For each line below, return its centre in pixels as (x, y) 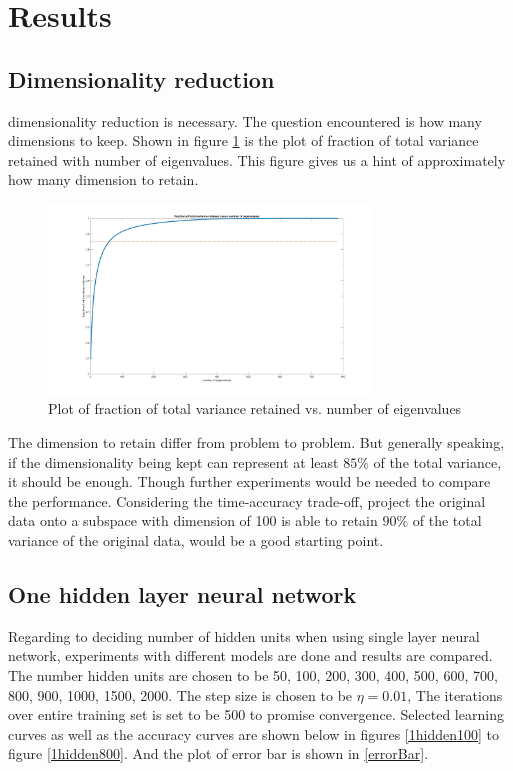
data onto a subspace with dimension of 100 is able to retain (193, 520)
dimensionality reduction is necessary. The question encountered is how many (245, 120)
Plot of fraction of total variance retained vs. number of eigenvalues (255, 408)
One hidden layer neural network (182, 594)
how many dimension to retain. (103, 179)
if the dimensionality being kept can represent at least (173, 461)
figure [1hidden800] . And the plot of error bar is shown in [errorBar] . (218, 753)
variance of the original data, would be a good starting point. (196, 540)
